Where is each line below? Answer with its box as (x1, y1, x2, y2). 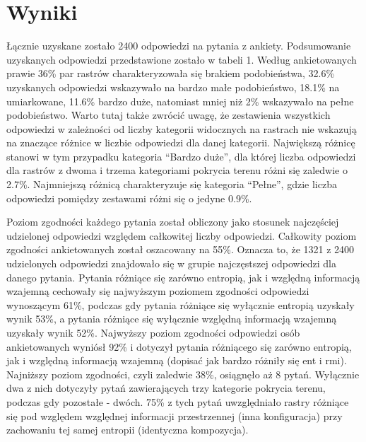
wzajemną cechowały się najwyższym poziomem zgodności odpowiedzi (6, 284, 309, 298)
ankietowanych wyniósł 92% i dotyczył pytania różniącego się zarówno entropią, (6, 339, 352, 354)
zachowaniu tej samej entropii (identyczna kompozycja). (6, 422, 249, 437)
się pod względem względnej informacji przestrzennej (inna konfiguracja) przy (6, 408, 343, 423)
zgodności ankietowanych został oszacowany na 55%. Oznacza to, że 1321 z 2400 (6, 242, 355, 257)
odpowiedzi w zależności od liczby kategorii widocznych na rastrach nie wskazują (6, 121, 357, 136)
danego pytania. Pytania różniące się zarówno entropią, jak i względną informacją (6, 269, 360, 284)
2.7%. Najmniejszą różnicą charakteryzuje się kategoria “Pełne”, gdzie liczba (6, 177, 337, 192)
